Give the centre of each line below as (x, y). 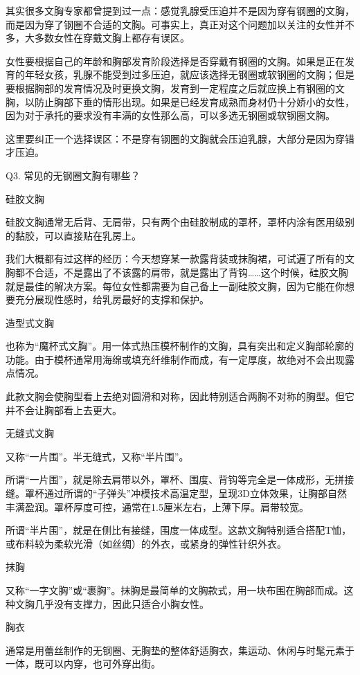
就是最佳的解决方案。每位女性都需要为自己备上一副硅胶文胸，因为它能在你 (175, 286)
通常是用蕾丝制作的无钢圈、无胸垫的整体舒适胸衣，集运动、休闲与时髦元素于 (180, 650)
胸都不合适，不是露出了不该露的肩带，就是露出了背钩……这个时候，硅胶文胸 (177, 272)
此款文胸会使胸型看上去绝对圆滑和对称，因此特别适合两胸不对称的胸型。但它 (180, 396)
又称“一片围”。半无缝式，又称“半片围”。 (97, 456)
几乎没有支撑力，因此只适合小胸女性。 (121, 603)
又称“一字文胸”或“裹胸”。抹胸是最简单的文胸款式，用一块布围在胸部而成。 (175, 590)
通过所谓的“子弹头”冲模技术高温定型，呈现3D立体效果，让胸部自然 (195, 493)
